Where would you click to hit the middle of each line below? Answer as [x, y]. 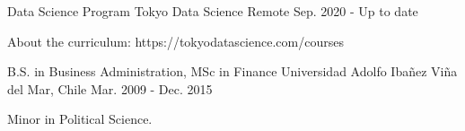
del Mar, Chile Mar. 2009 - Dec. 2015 [110, 88]
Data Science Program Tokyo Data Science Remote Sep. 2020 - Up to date [213, 11]
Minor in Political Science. [80, 119]
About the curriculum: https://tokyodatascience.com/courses [175, 41]
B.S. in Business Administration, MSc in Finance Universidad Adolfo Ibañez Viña [232, 71]
